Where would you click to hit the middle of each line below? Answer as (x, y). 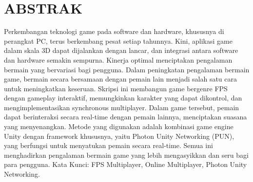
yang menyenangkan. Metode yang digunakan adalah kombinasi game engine (119, 126)
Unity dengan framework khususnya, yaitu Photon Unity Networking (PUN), (119, 136)
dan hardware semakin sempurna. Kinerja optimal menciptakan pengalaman (118, 59)
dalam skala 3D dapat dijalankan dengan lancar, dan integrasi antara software (121, 50)
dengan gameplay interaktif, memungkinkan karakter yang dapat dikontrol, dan (123, 98)
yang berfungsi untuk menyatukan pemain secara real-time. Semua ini (108, 145)
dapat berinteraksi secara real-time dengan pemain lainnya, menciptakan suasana (126, 117)
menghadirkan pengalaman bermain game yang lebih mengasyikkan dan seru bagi (126, 155)
